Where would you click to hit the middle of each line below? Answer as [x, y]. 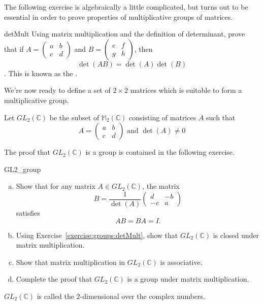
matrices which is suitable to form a [186, 90]
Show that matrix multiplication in [71, 262]
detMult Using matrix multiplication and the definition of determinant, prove [125, 34]
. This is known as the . [41, 73]
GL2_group [23, 169]
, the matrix [161, 186]
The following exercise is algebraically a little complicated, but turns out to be [126, 7]
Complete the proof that [54, 279]
